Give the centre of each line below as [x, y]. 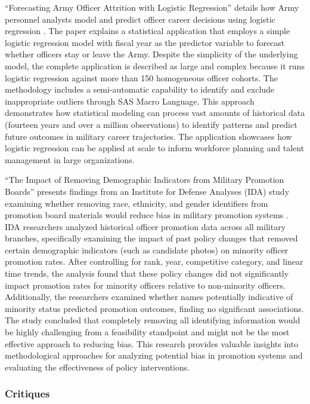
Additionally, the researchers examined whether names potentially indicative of [149, 297]
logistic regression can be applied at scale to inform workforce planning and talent [155, 148]
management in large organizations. [70, 159]
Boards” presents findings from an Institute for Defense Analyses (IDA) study [147, 191]
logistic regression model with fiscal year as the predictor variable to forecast [145, 42]
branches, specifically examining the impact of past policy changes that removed [151, 238]
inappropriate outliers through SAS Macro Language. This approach [130, 101]
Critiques [27, 394]
